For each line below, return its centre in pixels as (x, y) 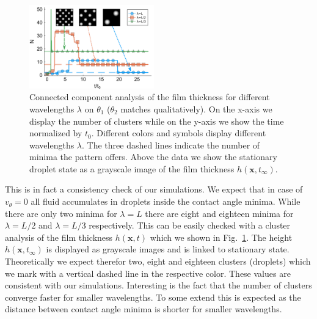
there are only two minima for (61, 213)
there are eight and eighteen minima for (219, 213)
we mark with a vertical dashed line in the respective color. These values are (148, 273)
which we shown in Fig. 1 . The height (221, 237)
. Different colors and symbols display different (179, 133)
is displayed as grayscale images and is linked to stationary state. (168, 249)
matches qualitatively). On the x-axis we (196, 108)
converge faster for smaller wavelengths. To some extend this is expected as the (153, 297)
